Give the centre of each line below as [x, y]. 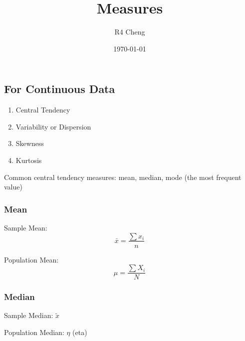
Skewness [30, 143]
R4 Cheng [130, 32]
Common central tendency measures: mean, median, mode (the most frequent [123, 177]
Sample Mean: [26, 227]
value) [13, 187]
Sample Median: [29, 315]
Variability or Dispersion [53, 126]
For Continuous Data [60, 89]
